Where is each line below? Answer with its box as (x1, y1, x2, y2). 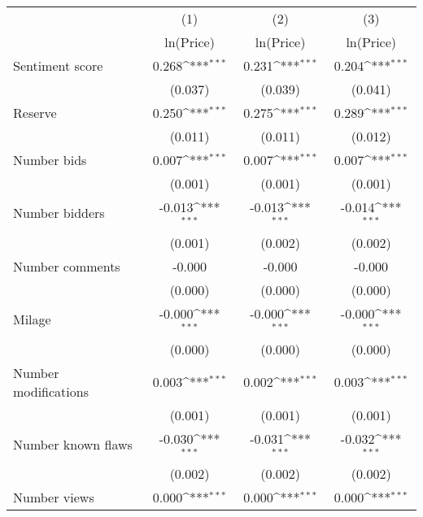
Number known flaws (13, 434, 133, 454)
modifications (13, 381, 89, 401)
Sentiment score (13, 56, 103, 75)
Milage (13, 310, 51, 329)
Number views (13, 488, 94, 507)
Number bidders (13, 203, 105, 223)
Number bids (13, 150, 87, 169)
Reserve (13, 103, 57, 122)
